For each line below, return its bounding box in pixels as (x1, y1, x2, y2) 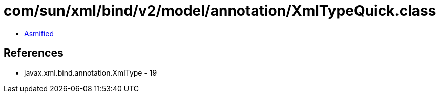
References (4, 46, 64, 60)
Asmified (24, 29, 54, 38)
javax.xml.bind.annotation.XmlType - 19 (24, 68, 157, 77)
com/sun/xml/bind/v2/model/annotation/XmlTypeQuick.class (4, 2, 436, 19)
